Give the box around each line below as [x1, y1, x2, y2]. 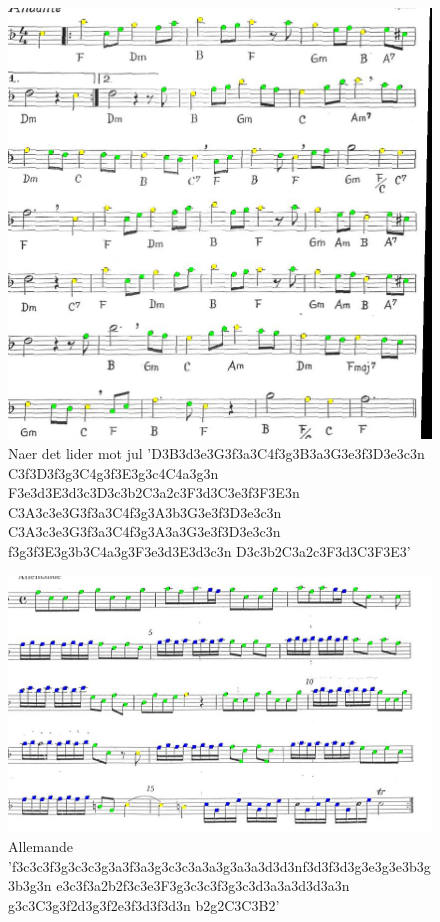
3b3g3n [8, 875, 52, 896]
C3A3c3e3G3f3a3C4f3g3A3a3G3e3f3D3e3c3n [8, 521, 281, 542]
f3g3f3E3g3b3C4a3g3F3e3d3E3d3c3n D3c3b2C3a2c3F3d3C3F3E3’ [8, 541, 411, 562]
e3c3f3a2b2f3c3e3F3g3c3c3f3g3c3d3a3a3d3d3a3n [56, 875, 350, 896]
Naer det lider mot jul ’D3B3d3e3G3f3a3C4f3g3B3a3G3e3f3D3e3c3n [8, 443, 425, 464]
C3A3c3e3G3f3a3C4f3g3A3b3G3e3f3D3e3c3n [8, 501, 282, 522]
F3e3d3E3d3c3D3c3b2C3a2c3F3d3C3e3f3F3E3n [8, 482, 300, 503]
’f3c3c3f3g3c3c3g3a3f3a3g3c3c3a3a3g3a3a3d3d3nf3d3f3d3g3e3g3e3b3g [8, 855, 431, 876]
